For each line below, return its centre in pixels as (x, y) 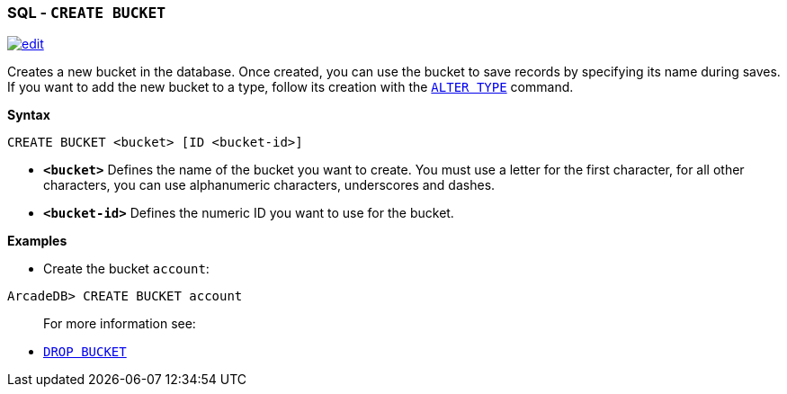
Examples (37, 241)
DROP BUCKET (85, 352)
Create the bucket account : (126, 269)
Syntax (29, 115)
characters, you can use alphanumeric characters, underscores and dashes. (269, 185)
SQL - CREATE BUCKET (87, 13)
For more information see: (120, 324)
